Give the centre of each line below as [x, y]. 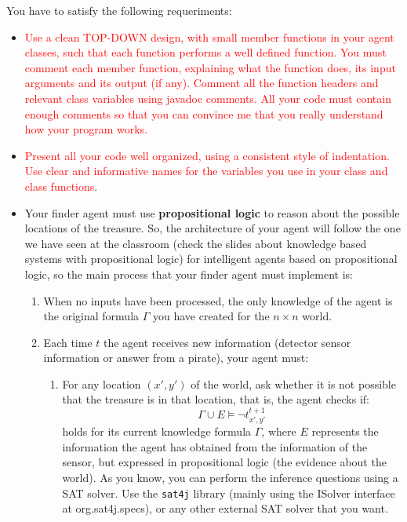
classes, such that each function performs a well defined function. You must [205, 52]
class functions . [61, 186]
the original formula [91, 316]
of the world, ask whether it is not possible [293, 383]
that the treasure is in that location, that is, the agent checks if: [216, 399]
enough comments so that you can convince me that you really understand [204, 113]
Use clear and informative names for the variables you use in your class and [206, 171]
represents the [345, 431]
